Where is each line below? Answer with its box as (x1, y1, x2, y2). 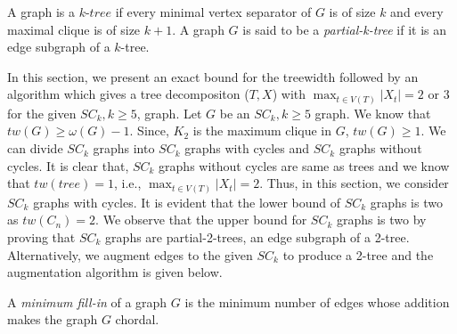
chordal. (115, 310, 159, 329)
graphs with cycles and (184, 139, 310, 158)
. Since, (129, 121, 169, 140)
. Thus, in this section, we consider (259, 174, 449, 192)
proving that (7, 227, 76, 246)
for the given (7, 103, 77, 122)
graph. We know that (314, 103, 431, 122)
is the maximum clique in (192, 121, 332, 140)
